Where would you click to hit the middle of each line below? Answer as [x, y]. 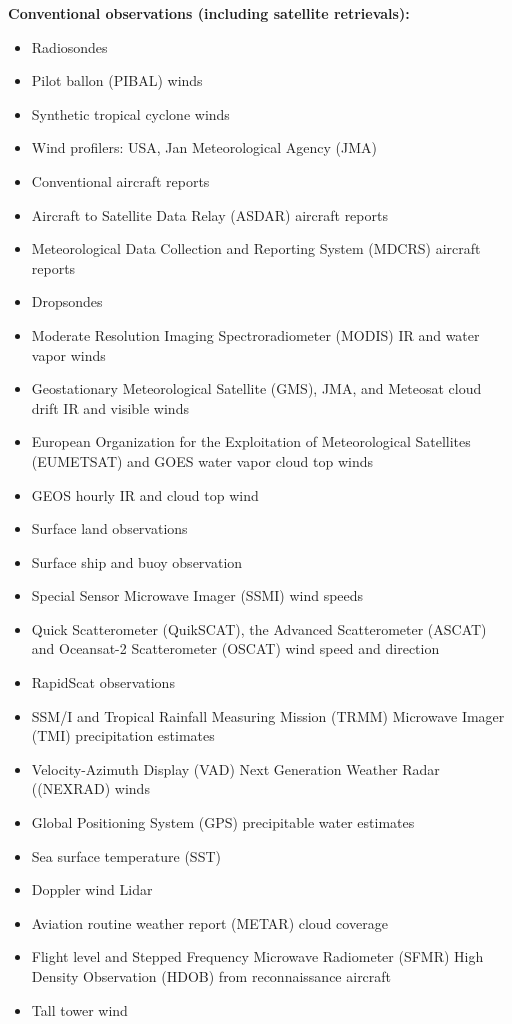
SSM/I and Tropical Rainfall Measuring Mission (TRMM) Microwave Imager [268, 715]
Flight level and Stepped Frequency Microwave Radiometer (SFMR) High [257, 956]
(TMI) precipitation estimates [123, 735]
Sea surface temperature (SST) [126, 855]
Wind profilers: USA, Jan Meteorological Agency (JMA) [204, 147]
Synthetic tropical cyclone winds [130, 113]
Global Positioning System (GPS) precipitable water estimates [223, 822]
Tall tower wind [79, 1009]
